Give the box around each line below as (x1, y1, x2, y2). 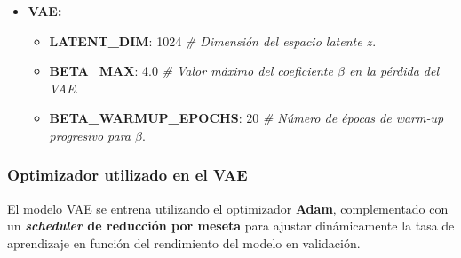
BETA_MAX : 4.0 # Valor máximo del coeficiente (49, 61, 333, 80)
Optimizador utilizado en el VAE (7, 164, 248, 186)
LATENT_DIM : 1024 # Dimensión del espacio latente (49, 31, 362, 50)
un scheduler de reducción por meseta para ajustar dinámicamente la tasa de (7, 216, 455, 235)
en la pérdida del (348, 61, 440, 80)
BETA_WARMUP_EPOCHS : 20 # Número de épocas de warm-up (49, 109, 444, 127)
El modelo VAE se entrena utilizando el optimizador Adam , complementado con (7, 198, 449, 217)
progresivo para (49, 125, 131, 144)
